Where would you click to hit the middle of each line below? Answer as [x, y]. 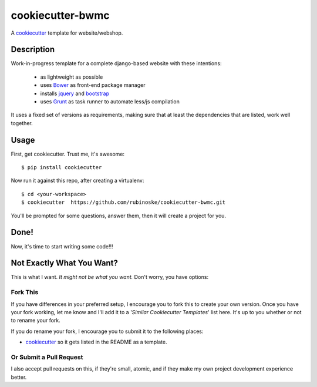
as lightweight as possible [72, 77]
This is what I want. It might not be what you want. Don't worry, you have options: [109, 277]
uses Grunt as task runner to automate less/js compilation [110, 102]
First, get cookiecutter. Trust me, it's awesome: [68, 154]
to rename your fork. [36, 321]
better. [19, 377]
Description [33, 50]
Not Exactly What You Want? [65, 263]
